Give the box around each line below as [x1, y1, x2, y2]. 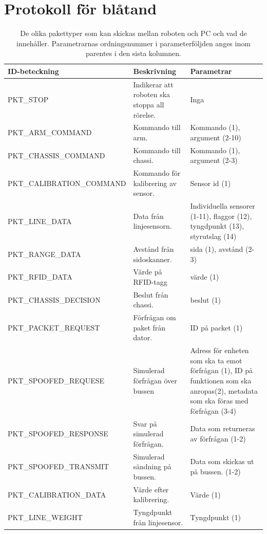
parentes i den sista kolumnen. [86, 48, 181, 59]
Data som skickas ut [190, 456, 254, 467]
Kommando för [133, 168, 181, 178]
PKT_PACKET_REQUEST [8, 322, 100, 333]
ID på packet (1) [190, 322, 243, 333]
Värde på [133, 266, 162, 277]
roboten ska [133, 89, 170, 100]
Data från [133, 210, 164, 221]
